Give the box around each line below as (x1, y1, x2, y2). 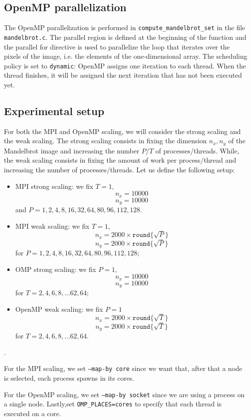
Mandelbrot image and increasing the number (4, 145, 140, 155)
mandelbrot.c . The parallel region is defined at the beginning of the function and (4, 32, 247, 42)
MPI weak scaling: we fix (15, 220, 90, 231)
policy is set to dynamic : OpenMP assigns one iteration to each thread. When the (4, 60, 246, 70)
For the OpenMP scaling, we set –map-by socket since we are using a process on (4, 389, 245, 399)
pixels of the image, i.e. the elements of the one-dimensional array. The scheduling (4, 51, 248, 61)
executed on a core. (4, 408, 61, 418)
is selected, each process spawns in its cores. (4, 372, 134, 383)
